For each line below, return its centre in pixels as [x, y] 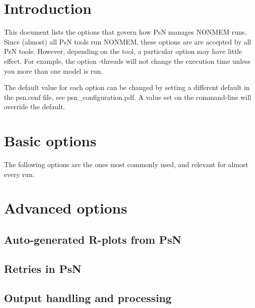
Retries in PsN [43, 268]
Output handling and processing [88, 297]
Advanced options [66, 208]
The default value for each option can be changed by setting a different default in [127, 87]
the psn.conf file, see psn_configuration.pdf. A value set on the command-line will [128, 97]
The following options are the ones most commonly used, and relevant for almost [126, 164]
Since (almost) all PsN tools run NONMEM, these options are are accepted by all [127, 41]
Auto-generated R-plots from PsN [93, 239]
